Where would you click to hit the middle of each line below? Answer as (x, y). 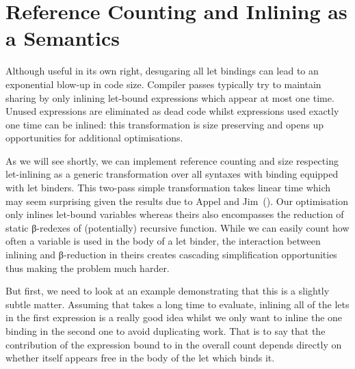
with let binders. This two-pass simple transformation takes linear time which (168, 188)
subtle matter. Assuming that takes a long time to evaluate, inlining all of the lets (177, 304)
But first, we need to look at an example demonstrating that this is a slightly (168, 291)
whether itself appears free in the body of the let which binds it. (140, 358)
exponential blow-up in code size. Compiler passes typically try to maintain (163, 84)
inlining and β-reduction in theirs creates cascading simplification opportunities (171, 255)
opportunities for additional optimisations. (94, 138)
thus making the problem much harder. (88, 268)
